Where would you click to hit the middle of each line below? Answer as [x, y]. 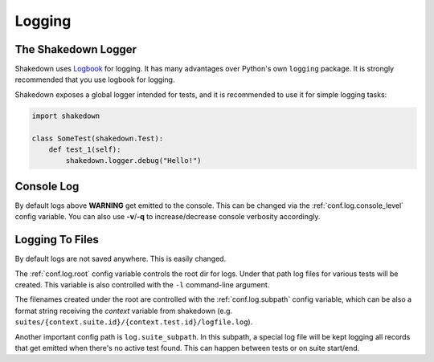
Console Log [47, 186]
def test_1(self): [85, 150]
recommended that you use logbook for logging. [95, 79]
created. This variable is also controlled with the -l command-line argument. [142, 284]
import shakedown [66, 116]
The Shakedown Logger [76, 49]
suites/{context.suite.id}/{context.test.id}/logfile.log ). [134, 322]
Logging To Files [57, 240]
